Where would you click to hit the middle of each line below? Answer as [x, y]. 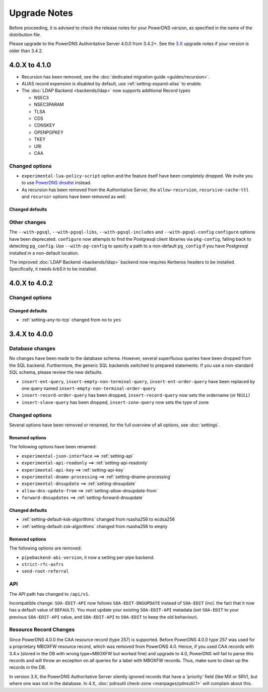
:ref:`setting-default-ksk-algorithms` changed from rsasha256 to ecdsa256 [98, 519]
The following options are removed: [45, 548]
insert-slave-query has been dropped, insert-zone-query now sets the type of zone [115, 402]
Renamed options [28, 437]
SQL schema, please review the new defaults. [56, 372]
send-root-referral [45, 571]
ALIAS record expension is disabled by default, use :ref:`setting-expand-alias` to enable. [112, 84]
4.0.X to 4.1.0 [30, 65]
